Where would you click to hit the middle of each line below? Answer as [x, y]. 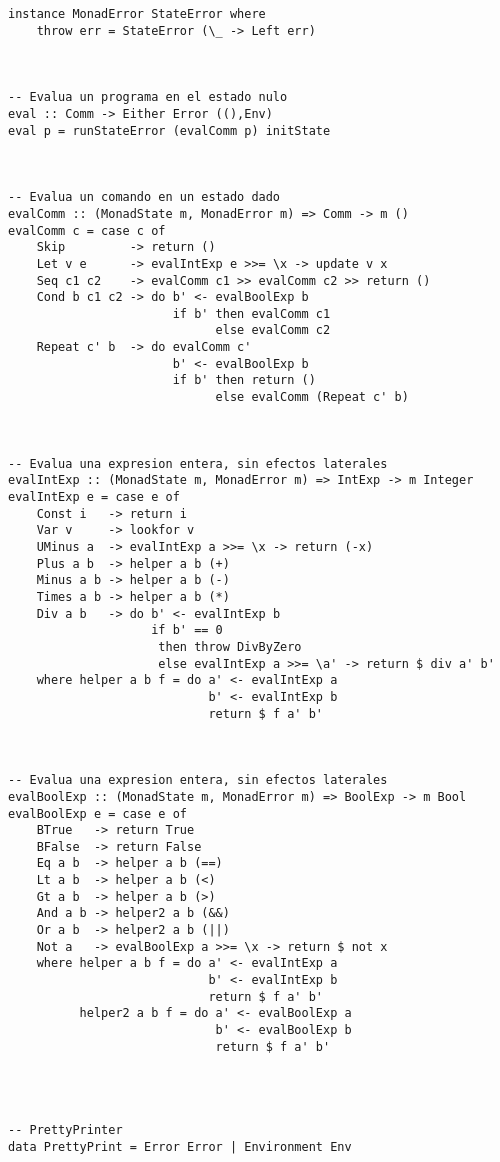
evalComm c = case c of [87, 230]
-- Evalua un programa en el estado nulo [148, 97]
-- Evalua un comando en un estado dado [144, 197]
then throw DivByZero [230, 646]
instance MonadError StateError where [137, 14]
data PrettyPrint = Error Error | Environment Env [180, 1146]
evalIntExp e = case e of [94, 497]
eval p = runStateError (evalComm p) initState [169, 130]
